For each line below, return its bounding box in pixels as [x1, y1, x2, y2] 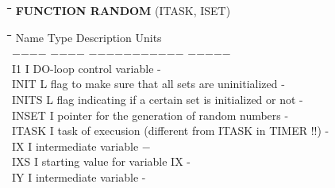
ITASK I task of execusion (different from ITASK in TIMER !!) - [12, 122, 329, 139]
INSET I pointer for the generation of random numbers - [12, 106, 289, 123]
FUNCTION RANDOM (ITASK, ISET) [15, 2, 231, 18]
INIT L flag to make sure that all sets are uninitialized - [12, 75, 285, 92]
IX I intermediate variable [12, 137, 139, 154]
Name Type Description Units [15, 29, 162, 45]
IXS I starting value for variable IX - [12, 153, 191, 170]
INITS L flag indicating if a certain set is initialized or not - [12, 90, 303, 107]
